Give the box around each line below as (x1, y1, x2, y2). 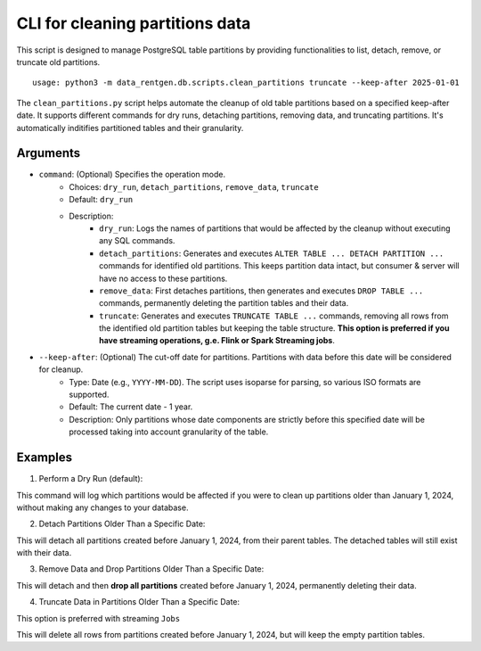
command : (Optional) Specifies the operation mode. (38, 169, 226, 180)
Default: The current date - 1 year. (69, 401, 193, 412)
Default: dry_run (69, 194, 134, 205)
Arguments (16, 145, 81, 161)
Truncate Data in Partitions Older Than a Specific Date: (38, 597, 240, 607)
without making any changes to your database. (16, 502, 189, 513)
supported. (69, 389, 110, 400)
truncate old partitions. (16, 56, 101, 67)
